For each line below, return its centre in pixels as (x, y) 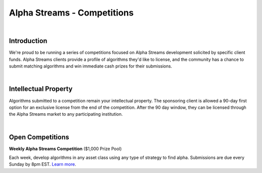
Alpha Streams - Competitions (71, 13)
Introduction (28, 41)
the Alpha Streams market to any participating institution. (66, 114)
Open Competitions (39, 137)
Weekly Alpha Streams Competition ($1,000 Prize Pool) (65, 149)
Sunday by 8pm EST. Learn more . (42, 164)
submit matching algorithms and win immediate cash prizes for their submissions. (90, 66)
